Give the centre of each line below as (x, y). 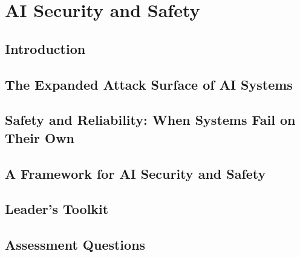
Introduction (45, 48)
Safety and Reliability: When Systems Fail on (150, 120)
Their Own (40, 137)
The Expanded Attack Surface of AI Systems (149, 84)
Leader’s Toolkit (57, 209)
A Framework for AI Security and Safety (135, 173)
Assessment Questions (75, 245)
